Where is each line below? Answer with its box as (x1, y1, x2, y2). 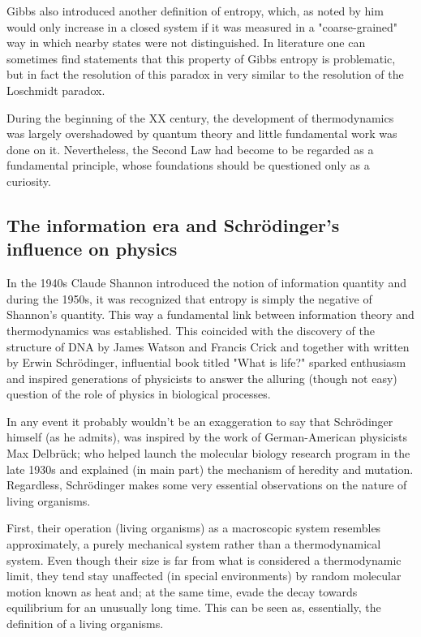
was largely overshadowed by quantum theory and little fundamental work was (6, 125, 397, 142)
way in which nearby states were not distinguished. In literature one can (6, 34, 366, 51)
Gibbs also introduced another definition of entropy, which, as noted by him (6, 2, 384, 19)
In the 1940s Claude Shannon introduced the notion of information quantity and (6, 274, 406, 291)
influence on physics (6, 236, 178, 261)
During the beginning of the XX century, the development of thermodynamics (6, 109, 394, 126)
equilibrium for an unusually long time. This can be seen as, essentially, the (6, 599, 381, 616)
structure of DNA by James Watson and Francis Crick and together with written (6, 338, 410, 355)
